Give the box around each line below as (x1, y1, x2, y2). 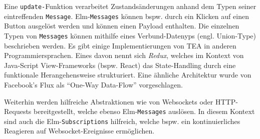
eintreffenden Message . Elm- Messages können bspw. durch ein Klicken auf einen (4, 10, 249, 21)
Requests (4, 106, 32, 116)
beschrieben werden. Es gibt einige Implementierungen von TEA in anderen (4, 40, 236, 50)
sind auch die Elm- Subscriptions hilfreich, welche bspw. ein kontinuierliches (4, 115, 240, 126)
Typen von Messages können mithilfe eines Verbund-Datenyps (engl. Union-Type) (4, 30, 256, 40)
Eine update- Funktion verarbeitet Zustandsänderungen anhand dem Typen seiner (4, 1, 256, 11)
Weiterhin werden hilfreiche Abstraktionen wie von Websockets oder (4, 96, 213, 106)
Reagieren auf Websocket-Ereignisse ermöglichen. (4, 125, 155, 136)
